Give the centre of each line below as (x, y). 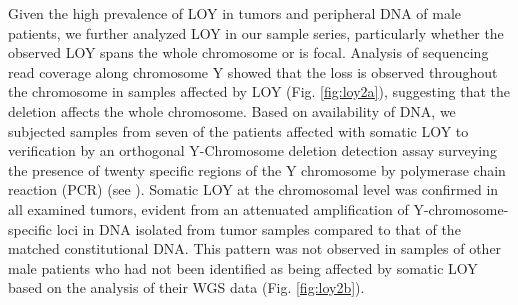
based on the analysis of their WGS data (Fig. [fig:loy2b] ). (186, 287)
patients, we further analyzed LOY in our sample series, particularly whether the (256, 32)
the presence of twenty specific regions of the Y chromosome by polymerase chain (257, 169)
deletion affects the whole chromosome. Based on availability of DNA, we (232, 110)
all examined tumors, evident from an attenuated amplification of (208, 208)
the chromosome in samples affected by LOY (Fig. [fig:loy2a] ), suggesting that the (259, 91)
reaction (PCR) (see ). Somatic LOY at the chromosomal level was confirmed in (253, 189)
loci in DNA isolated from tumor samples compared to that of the (258, 228)
